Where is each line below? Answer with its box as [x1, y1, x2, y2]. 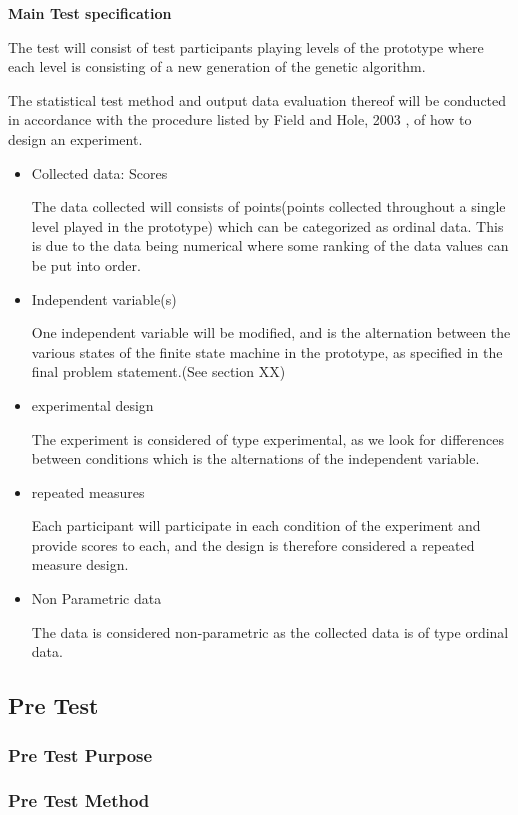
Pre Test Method [8, 788, 150, 813]
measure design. [31, 554, 129, 575]
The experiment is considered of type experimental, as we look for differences [31, 428, 504, 449]
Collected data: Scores [31, 162, 168, 183]
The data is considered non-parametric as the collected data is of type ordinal [31, 621, 509, 642]
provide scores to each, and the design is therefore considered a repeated [31, 534, 475, 555]
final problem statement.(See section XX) [31, 361, 286, 382]
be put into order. [31, 254, 141, 275]
